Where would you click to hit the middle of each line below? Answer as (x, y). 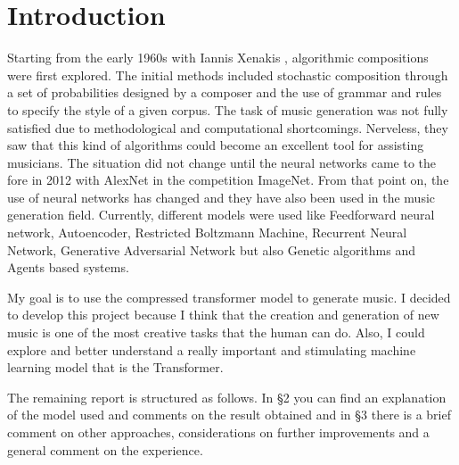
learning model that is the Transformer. (115, 367)
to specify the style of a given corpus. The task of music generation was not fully (228, 109)
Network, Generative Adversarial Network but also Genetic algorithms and (211, 249)
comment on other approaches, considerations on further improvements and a (218, 432)
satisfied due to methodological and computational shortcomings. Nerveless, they (228, 127)
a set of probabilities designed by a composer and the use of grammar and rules (225, 92)
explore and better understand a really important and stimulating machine (212, 349)
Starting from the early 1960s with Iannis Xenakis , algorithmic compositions (218, 58)
